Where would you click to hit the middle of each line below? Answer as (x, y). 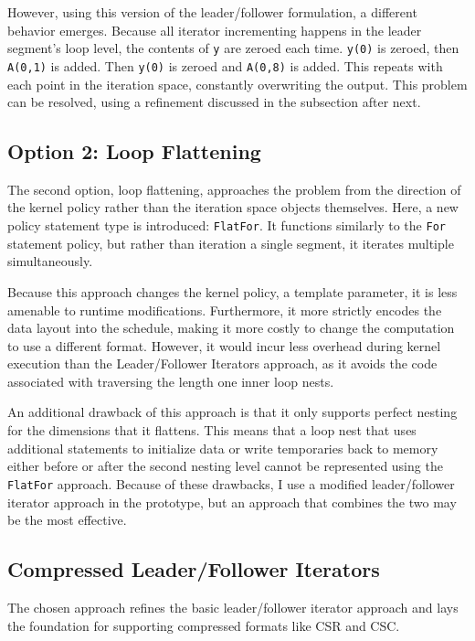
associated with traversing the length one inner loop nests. (171, 381)
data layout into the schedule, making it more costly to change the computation (231, 328)
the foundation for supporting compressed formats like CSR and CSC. (204, 625)
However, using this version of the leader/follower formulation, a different (212, 12)
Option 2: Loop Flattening (134, 151)
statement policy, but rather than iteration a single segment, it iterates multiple (231, 243)
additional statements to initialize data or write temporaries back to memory (223, 448)
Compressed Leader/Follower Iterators (194, 569)
